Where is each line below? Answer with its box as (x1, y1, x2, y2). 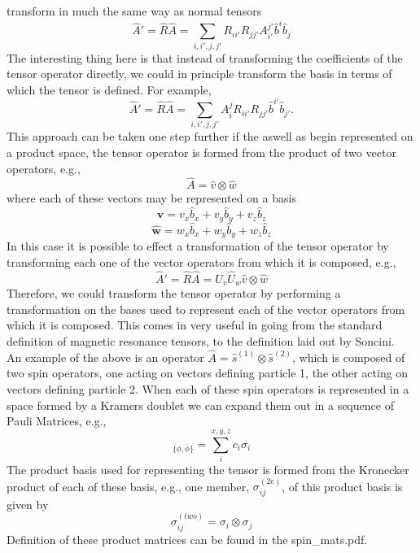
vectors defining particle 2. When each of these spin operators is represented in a (7, 381, 409, 398)
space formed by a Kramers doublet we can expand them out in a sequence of (7, 396, 394, 413)
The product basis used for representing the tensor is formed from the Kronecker (7, 460, 409, 477)
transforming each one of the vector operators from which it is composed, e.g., (7, 254, 396, 270)
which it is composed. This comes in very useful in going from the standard (7, 316, 383, 333)
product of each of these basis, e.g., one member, (7, 477, 250, 494)
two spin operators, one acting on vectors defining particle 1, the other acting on (7, 364, 409, 381)
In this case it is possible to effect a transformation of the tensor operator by (7, 237, 389, 255)
